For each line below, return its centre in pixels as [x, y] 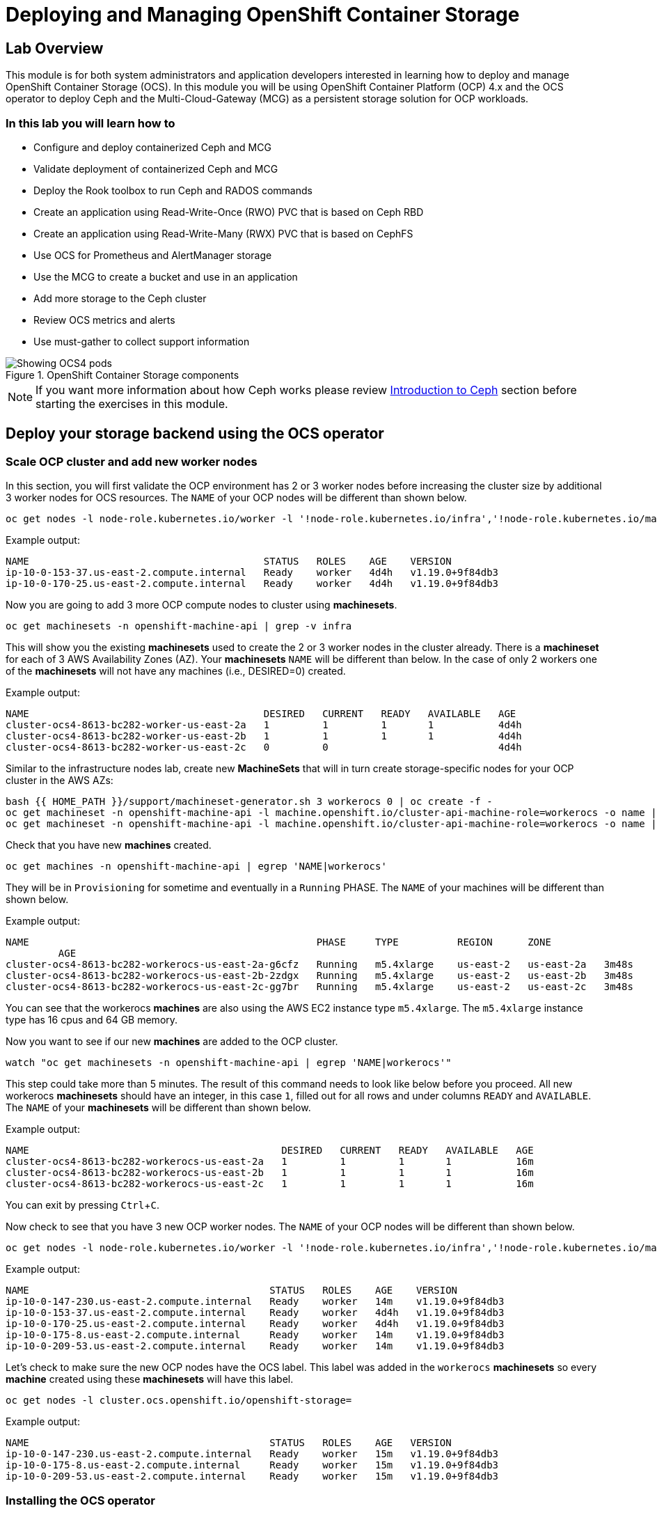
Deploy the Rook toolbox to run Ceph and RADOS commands [173, 190]
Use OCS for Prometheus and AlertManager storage [153, 255]
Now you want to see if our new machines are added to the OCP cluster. [172, 1042]
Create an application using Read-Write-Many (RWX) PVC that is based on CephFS [223, 233]
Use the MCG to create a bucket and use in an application [166, 276]
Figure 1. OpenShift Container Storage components [122, 375]
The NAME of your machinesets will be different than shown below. [158, 1108]
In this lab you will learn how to [90, 123]
